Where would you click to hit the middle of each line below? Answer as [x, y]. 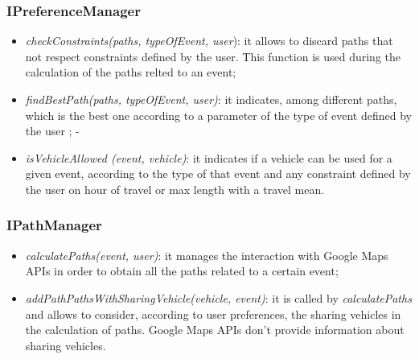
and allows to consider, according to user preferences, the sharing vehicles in [213, 314]
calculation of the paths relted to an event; [131, 72]
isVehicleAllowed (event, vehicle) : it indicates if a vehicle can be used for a [209, 157]
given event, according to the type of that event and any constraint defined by [218, 173]
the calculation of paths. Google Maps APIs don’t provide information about [215, 330]
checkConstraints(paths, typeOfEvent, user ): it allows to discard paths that [209, 41]
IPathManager [54, 225]
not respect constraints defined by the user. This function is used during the [213, 56]
